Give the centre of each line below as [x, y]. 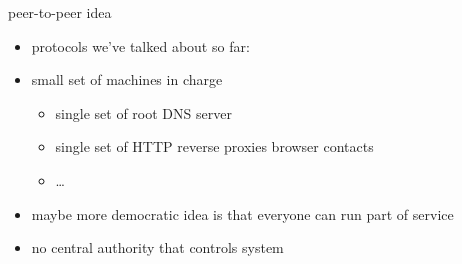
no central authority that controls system [157, 247]
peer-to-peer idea [60, 12]
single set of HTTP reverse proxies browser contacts [214, 146]
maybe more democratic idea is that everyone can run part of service [242, 213]
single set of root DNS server [143, 112]
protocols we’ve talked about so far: [140, 45]
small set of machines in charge [127, 79]
